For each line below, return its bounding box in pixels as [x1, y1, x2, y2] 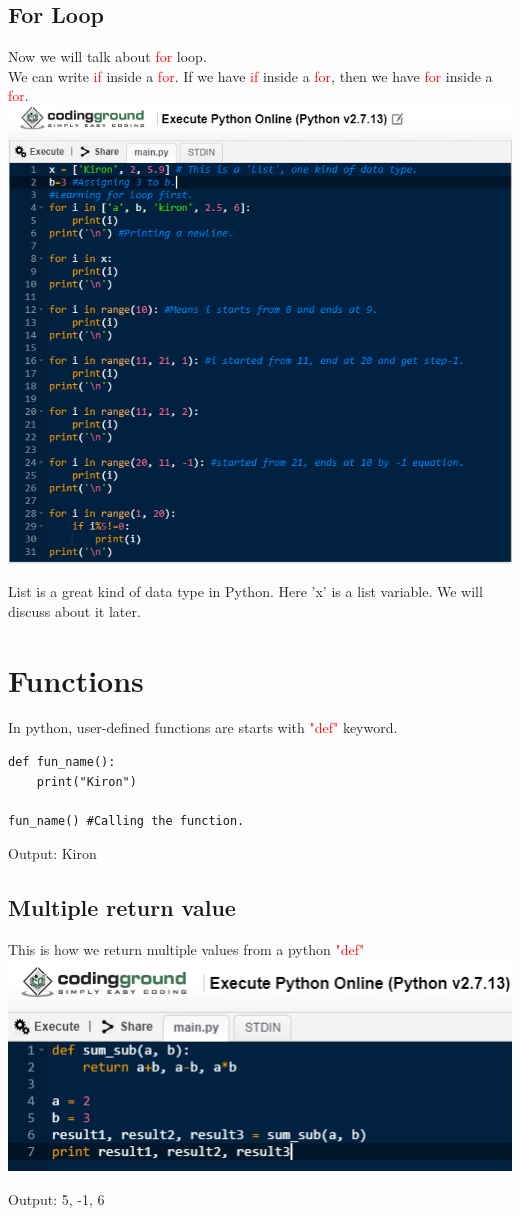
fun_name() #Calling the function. [8, 813, 245, 828]
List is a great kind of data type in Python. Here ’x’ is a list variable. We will [8, 581, 483, 602]
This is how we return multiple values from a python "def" [8, 939, 365, 960]
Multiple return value [8, 892, 236, 923]
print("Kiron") [36, 774, 137, 789]
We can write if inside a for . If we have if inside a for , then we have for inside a [8, 65, 493, 86]
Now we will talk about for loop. [8, 46, 207, 67]
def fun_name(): [8, 755, 116, 770]
